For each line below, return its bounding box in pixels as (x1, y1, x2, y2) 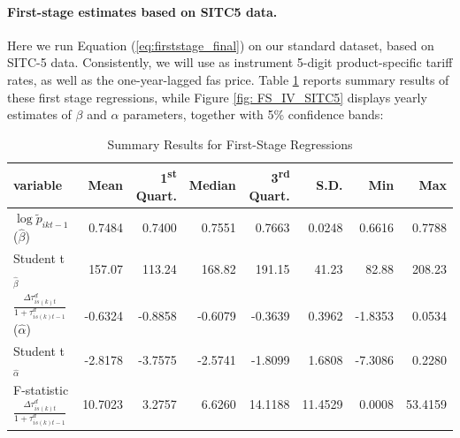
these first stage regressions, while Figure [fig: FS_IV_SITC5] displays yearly (7, 87, 427, 106)
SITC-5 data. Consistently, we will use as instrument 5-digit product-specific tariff (7, 53, 453, 72)
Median (188, 175, 236, 193)
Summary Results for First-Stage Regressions (107, 134, 353, 153)
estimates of (7, 105, 72, 124)
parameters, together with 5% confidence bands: (123, 105, 384, 124)
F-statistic (13, 381, 69, 399)
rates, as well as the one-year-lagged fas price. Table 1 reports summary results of (7, 70, 449, 88)
